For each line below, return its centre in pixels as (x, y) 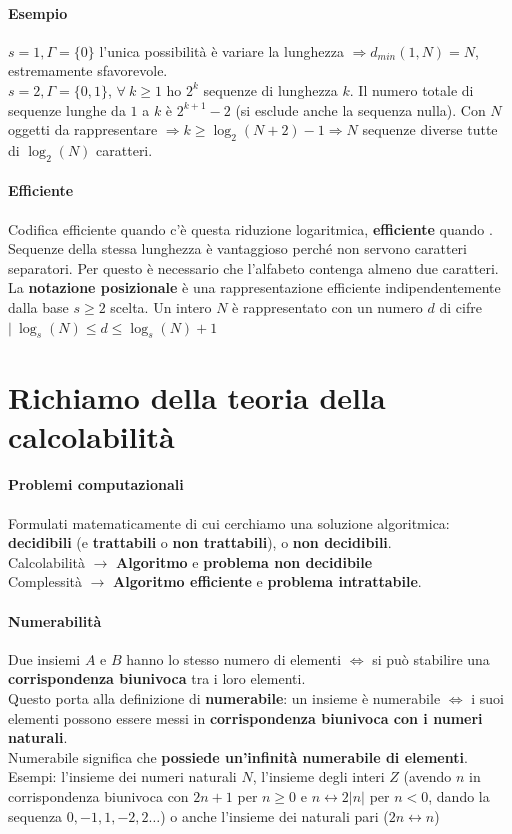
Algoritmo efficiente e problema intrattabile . (267, 581)
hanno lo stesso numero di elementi (234, 658)
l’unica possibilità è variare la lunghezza (221, 50)
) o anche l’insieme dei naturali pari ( (274, 815)
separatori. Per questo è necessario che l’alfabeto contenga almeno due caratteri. (253, 267)
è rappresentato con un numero (327, 306)
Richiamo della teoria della (197, 396)
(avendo (427, 776)
